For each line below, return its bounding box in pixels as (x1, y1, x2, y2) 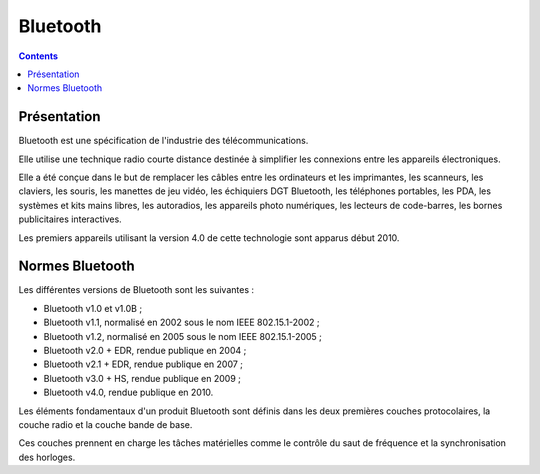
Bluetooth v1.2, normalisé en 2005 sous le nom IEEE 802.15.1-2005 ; (43, 330, 322, 342)
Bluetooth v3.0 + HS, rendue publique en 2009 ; (43, 372, 242, 384)
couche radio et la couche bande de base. (18, 419, 193, 430)
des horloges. (18, 451, 76, 463)
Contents (18, 50, 59, 62)
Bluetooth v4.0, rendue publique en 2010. (43, 386, 214, 399)
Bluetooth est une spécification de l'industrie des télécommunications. (18, 135, 309, 147)
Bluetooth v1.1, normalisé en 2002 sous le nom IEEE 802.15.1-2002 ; (43, 316, 320, 329)
